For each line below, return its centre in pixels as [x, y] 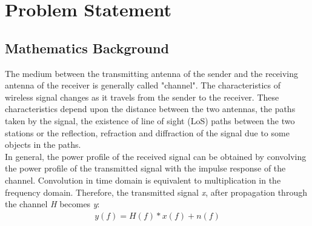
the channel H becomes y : [52, 204]
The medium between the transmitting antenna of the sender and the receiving [152, 73]
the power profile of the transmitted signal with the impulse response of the [145, 168]
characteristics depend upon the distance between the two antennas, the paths [150, 109]
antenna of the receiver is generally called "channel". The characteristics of [143, 85]
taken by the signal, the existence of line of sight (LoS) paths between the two [150, 120]
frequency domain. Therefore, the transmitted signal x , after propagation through [156, 192]
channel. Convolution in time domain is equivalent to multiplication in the [143, 180]
